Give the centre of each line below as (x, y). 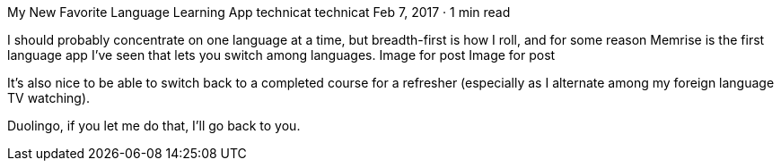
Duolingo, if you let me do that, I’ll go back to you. (154, 126)
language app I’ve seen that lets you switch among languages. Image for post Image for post (281, 55)
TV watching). (49, 98)
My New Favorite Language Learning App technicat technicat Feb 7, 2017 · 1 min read (259, 12)
